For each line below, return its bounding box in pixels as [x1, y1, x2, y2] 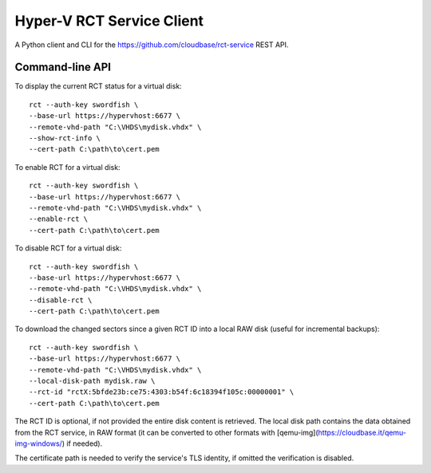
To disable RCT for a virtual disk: [14, 243, 122, 253]
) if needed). [61, 439, 103, 448]
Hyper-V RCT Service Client [14, 12, 204, 30]
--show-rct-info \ [29, 134, 101, 143]
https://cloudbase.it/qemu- [318, 428, 407, 437]
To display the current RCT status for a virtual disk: [14, 81, 183, 91]
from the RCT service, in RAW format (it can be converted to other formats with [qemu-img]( [14, 428, 318, 437]
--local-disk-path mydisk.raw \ [29, 376, 156, 386]
